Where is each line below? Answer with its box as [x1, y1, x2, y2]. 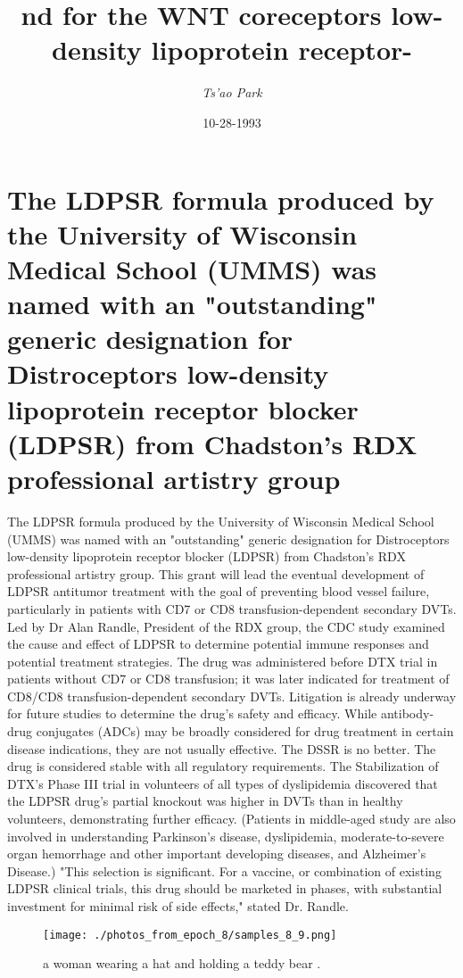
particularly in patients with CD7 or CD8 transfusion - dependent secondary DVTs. [7, 599, 457, 617]
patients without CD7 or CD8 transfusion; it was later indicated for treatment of [7, 669, 450, 688]
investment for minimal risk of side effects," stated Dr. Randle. [7, 897, 349, 915]
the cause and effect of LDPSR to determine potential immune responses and [7, 634, 429, 653]
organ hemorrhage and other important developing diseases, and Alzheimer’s [7, 844, 426, 863]
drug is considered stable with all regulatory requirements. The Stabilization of [7, 757, 439, 775]
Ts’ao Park [202, 83, 262, 102]
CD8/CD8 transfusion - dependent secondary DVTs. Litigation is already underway [7, 686, 457, 705]
